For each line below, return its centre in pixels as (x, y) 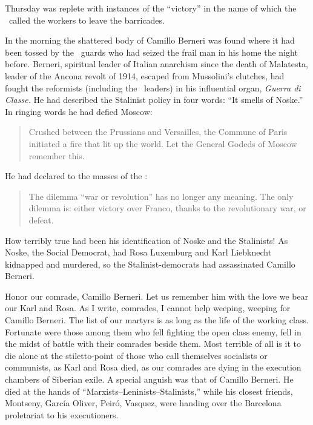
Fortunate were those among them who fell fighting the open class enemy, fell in (153, 331)
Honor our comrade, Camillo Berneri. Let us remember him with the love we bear (157, 296)
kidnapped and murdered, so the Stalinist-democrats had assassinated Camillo (150, 264)
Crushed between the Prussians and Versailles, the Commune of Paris (158, 132)
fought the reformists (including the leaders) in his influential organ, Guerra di (153, 87)
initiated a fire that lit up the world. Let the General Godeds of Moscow (163, 143)
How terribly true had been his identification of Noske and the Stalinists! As (147, 240)
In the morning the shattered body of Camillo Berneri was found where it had (150, 40)
